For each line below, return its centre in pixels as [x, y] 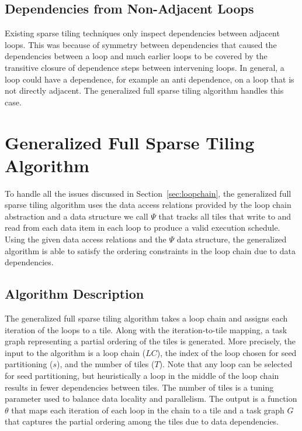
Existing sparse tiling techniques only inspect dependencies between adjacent [142, 33]
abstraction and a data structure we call [77, 216]
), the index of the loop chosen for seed [227, 352]
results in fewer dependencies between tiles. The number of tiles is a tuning [139, 387]
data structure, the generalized [232, 239]
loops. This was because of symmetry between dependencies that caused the [141, 44]
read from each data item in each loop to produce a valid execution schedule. [143, 228]
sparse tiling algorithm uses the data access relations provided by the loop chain [148, 205]
